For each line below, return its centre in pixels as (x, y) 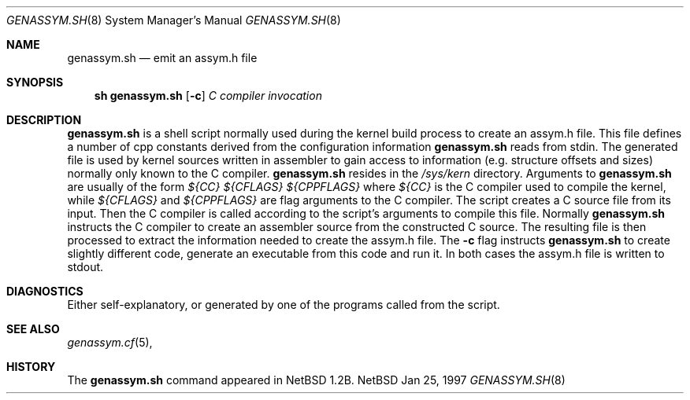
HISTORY (31, 367)
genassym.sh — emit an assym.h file (162, 58)
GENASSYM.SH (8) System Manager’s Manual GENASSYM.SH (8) (174, 20)
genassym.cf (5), (110, 342)
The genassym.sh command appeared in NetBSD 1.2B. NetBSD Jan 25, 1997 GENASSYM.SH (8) (316, 380)
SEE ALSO (33, 329)
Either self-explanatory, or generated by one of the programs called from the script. (284, 305)
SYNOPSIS (35, 82)
